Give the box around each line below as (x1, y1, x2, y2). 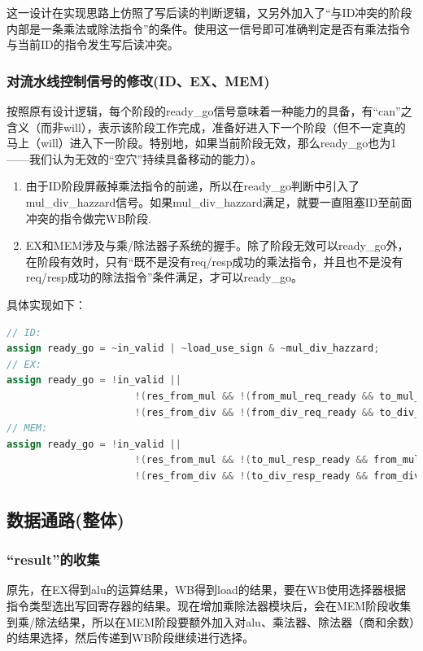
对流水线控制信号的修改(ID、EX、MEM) (7, 70, 270, 90)
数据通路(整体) (7, 506, 124, 531)
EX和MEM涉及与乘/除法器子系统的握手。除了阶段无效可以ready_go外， (25, 237, 409, 254)
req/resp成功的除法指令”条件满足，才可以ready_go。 (25, 269, 303, 286)
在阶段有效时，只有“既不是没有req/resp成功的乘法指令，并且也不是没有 (25, 252, 403, 269)
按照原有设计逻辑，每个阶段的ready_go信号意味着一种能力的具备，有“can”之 (7, 103, 412, 119)
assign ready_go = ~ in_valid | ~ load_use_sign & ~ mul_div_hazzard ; (7, 343, 380, 355)
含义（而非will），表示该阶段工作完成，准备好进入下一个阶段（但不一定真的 (7, 118, 406, 135)
